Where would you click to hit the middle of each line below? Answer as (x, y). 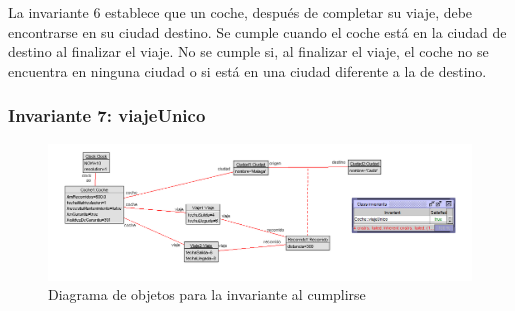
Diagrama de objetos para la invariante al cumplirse (207, 294)
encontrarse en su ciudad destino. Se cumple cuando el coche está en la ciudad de (257, 31)
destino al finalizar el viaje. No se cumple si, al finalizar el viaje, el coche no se (248, 51)
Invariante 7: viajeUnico (107, 115)
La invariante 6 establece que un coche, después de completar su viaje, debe (240, 12)
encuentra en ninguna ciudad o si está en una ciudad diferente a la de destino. (247, 70)
